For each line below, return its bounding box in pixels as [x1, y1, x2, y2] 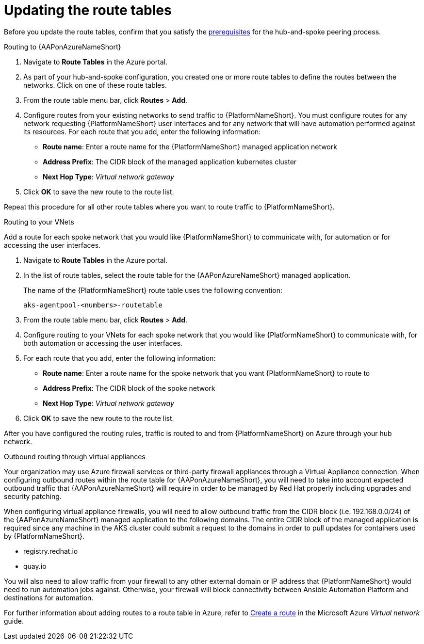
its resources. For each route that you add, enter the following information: [23, 127, 261, 136]
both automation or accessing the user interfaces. [23, 338, 183, 347]
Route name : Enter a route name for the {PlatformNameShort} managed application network [43, 142, 337, 151]
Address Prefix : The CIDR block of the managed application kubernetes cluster [43, 157, 297, 166]
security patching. [4, 492, 62, 500]
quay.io [23, 562, 47, 570]
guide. [4, 616, 24, 625]
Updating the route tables [4, 2, 172, 18]
